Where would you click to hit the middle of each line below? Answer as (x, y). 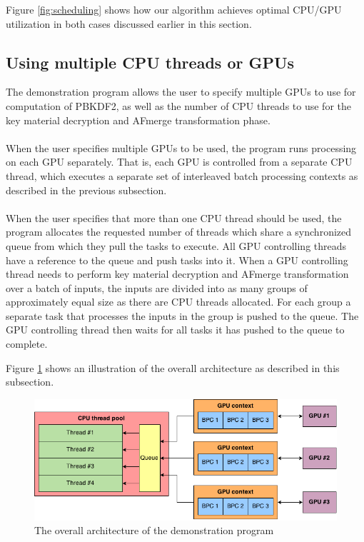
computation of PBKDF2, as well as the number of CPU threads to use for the (178, 105)
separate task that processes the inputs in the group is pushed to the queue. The (182, 315)
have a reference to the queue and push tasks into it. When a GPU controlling (177, 260)
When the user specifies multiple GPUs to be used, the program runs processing (181, 147)
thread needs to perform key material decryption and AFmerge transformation (177, 274)
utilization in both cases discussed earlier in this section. (129, 23)
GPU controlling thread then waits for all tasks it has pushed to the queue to (175, 330)
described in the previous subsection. (86, 190)
